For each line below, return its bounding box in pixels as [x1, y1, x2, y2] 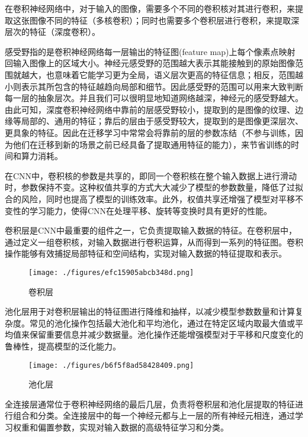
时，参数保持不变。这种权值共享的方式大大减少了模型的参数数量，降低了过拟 [5, 181, 303, 193]
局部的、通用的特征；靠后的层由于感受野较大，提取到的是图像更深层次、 [21, 115, 303, 127]
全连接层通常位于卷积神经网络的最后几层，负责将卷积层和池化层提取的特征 [5, 397, 295, 410]
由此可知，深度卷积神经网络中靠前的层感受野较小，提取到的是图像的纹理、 [5, 103, 295, 115]
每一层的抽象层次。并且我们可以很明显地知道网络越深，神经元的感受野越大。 [5, 92, 303, 104]
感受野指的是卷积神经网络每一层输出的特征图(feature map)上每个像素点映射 [5, 45, 296, 57]
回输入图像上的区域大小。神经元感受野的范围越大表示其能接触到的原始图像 [5, 57, 295, 69]
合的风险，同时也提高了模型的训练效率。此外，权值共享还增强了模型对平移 [5, 192, 295, 205]
